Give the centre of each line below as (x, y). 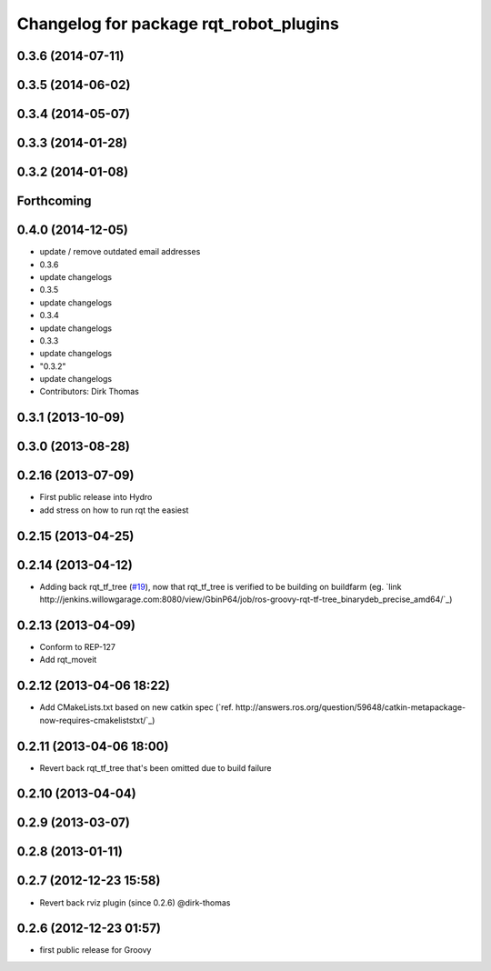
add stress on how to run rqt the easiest (114, 510)
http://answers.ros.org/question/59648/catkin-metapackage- (351, 707)
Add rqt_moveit (68, 660)
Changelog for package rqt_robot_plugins (178, 24)
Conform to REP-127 (77, 647)
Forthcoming (54, 201)
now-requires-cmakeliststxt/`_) (97, 720)
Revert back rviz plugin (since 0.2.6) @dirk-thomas (135, 902)
